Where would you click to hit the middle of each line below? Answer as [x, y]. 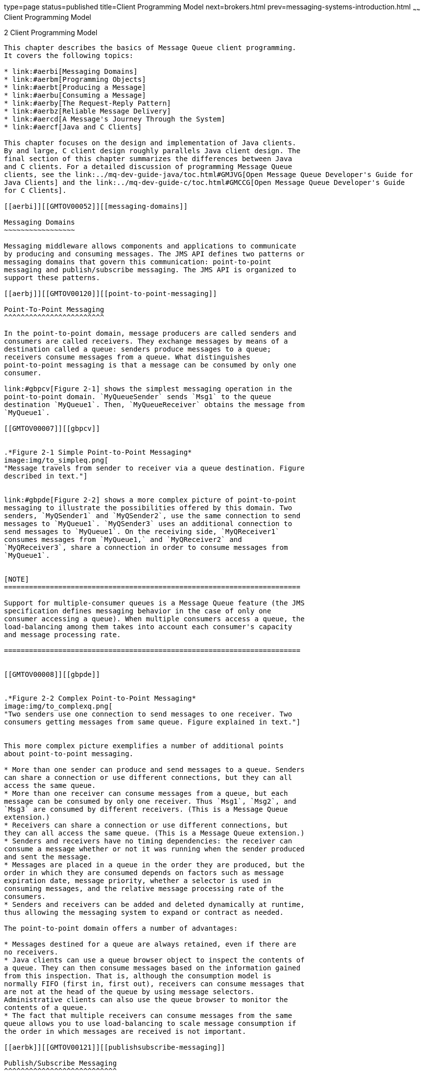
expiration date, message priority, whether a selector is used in [138, 880]
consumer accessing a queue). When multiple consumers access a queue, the [154, 619]
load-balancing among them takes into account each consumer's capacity [148, 626]
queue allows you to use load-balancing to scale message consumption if [150, 1023]
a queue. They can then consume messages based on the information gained [152, 968]
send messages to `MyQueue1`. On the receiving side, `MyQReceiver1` [142, 531]
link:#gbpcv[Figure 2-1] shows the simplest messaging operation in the [148, 388]
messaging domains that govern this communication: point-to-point [138, 262]
